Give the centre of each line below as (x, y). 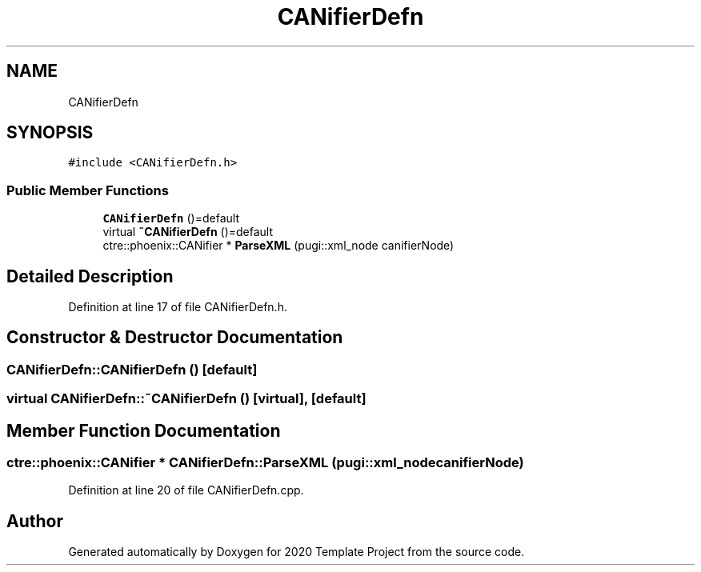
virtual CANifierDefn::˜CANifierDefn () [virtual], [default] (186, 399)
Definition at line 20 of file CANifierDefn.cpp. (186, 490)
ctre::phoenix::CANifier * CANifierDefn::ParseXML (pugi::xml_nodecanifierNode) (265, 463)
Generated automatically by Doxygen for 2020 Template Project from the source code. (296, 552)
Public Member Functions (88, 190)
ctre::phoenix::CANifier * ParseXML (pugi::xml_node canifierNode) (278, 246)
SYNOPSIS (50, 133)
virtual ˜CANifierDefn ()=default (188, 232)
